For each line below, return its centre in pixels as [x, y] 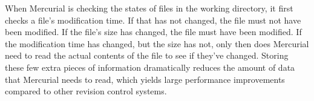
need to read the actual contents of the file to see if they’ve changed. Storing [147, 55]
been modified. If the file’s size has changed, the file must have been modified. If [153, 32]
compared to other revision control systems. [86, 91]
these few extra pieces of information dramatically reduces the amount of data [150, 67]
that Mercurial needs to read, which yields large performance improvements [145, 79]
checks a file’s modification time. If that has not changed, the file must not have [153, 20]
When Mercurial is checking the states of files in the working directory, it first [149, 8]
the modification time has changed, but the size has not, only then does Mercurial [157, 43]
